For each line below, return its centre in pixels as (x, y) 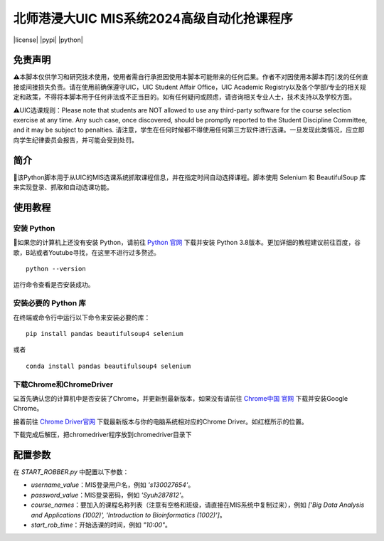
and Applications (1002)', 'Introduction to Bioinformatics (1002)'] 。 (129, 515)
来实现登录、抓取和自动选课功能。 (63, 187)
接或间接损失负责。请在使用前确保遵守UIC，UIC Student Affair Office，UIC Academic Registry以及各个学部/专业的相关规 (190, 87)
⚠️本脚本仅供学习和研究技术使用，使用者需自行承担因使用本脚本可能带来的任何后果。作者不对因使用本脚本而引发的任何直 (191, 77)
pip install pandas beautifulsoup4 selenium (105, 333)
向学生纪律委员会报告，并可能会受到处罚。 (75, 140)
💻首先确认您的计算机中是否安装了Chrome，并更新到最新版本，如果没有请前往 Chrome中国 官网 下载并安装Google (181, 398)
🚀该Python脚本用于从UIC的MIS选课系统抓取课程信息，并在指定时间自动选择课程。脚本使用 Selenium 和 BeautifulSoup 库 (190, 177)
